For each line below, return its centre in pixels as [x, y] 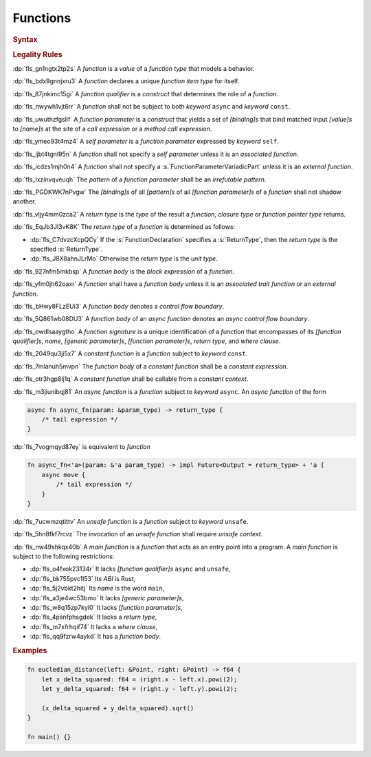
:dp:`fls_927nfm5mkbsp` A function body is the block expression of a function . [124, 271]
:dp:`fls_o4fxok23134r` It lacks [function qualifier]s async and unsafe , [130, 569]
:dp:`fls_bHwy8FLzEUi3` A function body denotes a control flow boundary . [119, 306]
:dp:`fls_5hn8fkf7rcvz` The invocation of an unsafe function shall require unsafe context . [138, 534]
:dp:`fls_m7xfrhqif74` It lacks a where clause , [94, 626]
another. [24, 201]
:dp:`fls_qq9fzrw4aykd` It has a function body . [95, 637]
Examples [30, 650]
